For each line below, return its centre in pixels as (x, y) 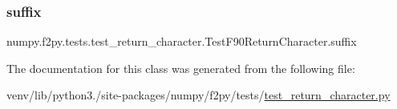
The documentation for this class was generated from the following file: (181, 68)
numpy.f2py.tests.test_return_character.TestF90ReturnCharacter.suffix (182, 41)
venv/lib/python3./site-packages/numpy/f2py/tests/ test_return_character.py (198, 95)
